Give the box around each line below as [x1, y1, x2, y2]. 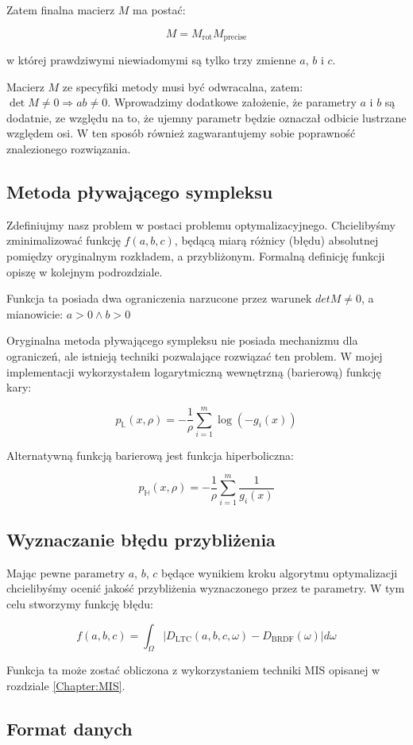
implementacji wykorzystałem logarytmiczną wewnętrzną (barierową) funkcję [6, 363, 381, 380]
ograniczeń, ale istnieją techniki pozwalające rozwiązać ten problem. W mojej [6, 347, 383, 364]
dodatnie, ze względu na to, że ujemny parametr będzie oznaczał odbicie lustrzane [6, 109, 407, 125]
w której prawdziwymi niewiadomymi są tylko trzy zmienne [6, 52, 296, 68]
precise [223, 33, 247, 42]
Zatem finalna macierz [6, 2, 115, 17]
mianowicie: [6, 305, 64, 322]
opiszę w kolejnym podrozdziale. [6, 263, 163, 280]
